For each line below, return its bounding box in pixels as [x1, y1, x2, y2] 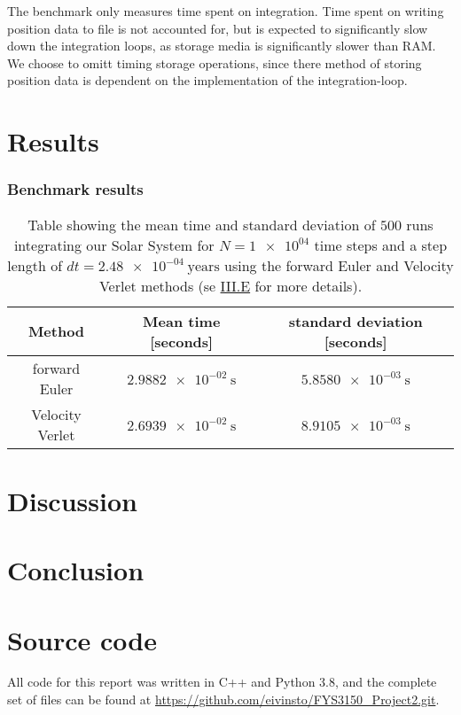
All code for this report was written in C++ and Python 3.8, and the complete [7, 672, 437, 691]
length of [7, 254, 63, 276]
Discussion [7, 482, 137, 518]
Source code [7, 621, 157, 657]
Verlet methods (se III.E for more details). [98, 275, 363, 296]
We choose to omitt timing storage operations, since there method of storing [7, 53, 422, 72]
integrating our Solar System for [13, 234, 215, 255]
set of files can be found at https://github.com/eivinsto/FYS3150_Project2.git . [7, 690, 440, 709]
